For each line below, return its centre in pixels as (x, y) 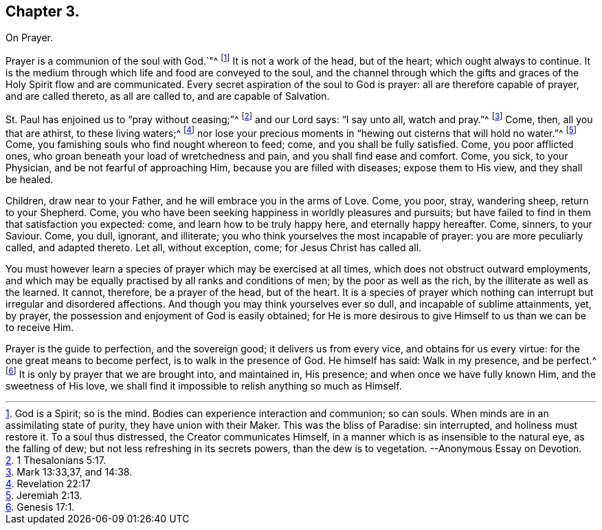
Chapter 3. (43, 11)
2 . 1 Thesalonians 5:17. (56, 460)
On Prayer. (29, 38)
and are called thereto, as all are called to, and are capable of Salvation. (168, 96)
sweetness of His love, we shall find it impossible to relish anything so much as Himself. (204, 386)
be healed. (30, 180)
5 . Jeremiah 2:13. (44, 496)
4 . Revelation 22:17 (48, 484)
